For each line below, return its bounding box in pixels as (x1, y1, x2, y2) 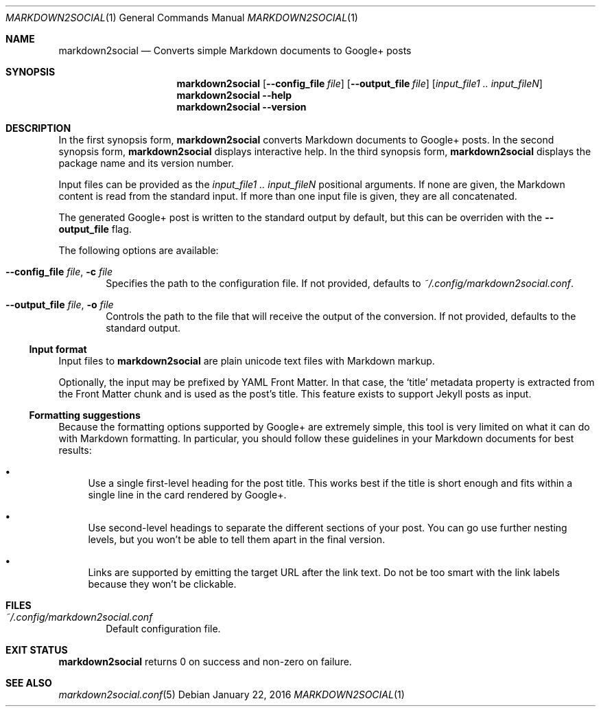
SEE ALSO (5, 677, 52, 689)
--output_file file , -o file (5, 299, 114, 310)
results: (58, 444, 92, 456)
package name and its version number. (58, 157, 234, 169)
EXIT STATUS (5, 644, 68, 656)
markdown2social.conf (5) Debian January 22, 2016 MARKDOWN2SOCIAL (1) (58, 689, 405, 700)
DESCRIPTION (5, 122, 71, 134)
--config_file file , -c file (5, 266, 113, 277)
